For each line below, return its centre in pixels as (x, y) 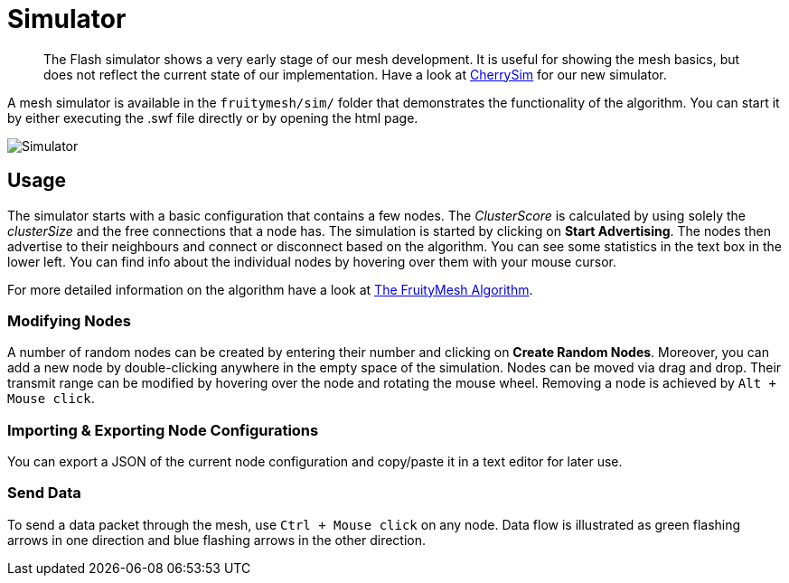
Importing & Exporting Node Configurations (163, 430)
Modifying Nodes (69, 320)
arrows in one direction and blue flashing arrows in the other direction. (217, 540)
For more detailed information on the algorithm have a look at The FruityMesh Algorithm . (270, 289)
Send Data (44, 493)
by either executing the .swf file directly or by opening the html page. (213, 118)
